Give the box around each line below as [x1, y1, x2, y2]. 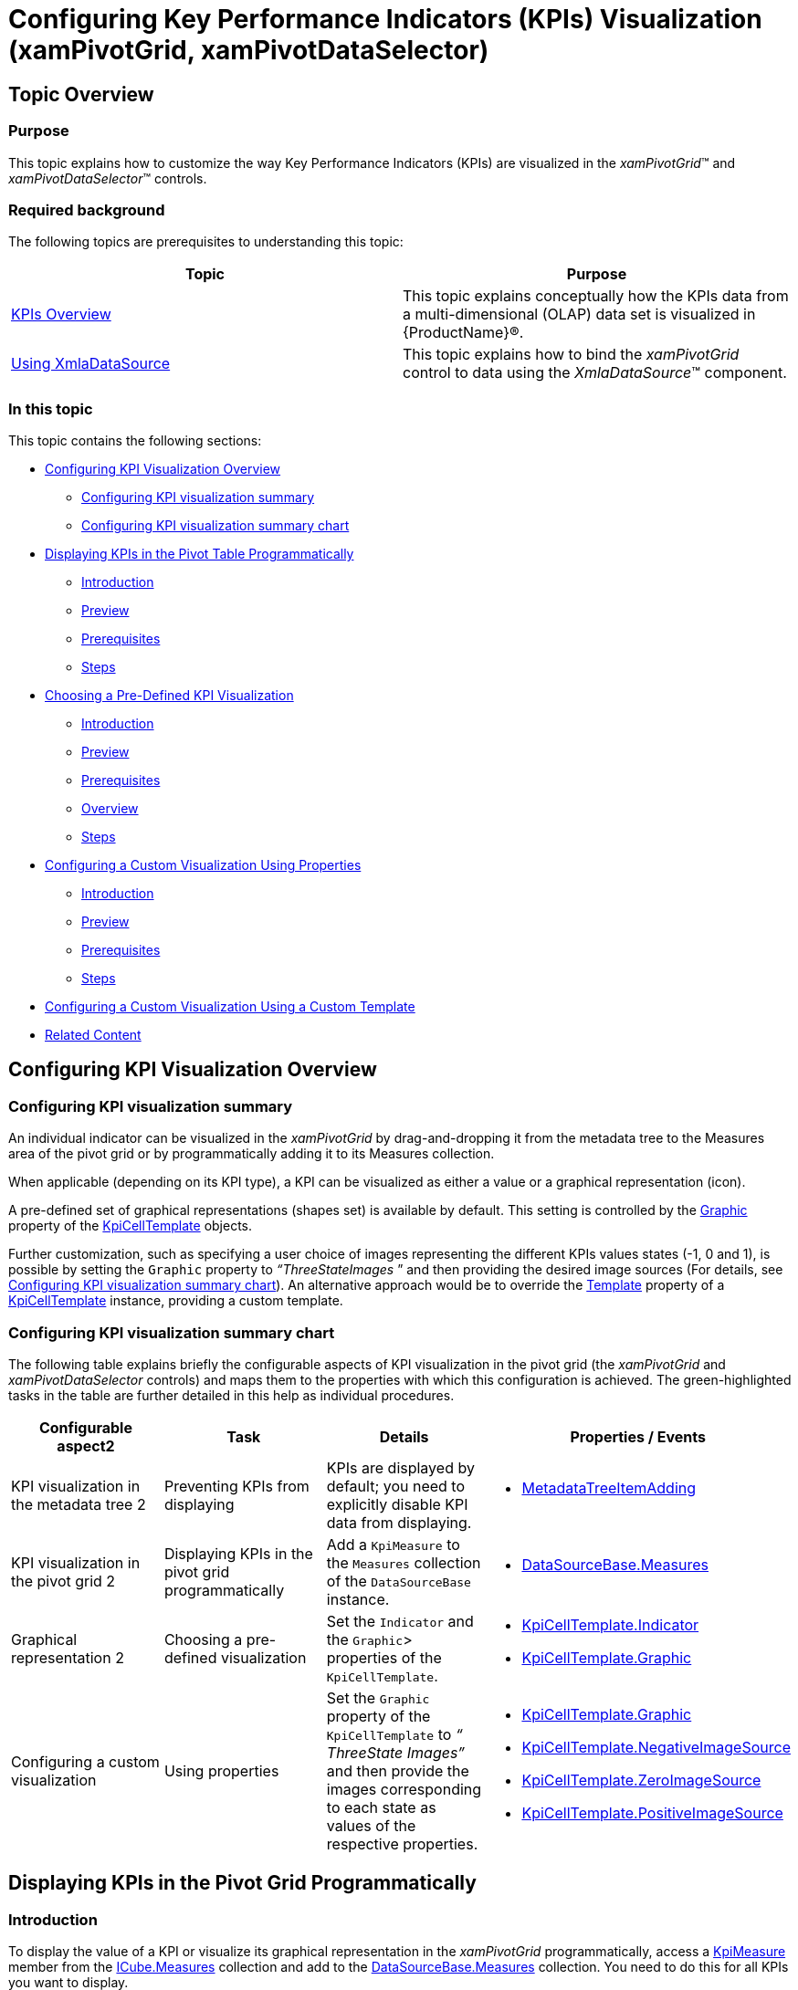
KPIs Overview [11, 305, 111, 324]
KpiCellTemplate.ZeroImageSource [521, 1771, 761, 1790]
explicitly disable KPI [326, 1495, 468, 1514]
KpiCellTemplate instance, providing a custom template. [8, 1293, 343, 1309]
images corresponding [326, 1780, 482, 1799]
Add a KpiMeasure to [326, 1535, 460, 1555]
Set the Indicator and [326, 1612, 474, 1631]
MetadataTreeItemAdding [521, 1479, 697, 1498]
